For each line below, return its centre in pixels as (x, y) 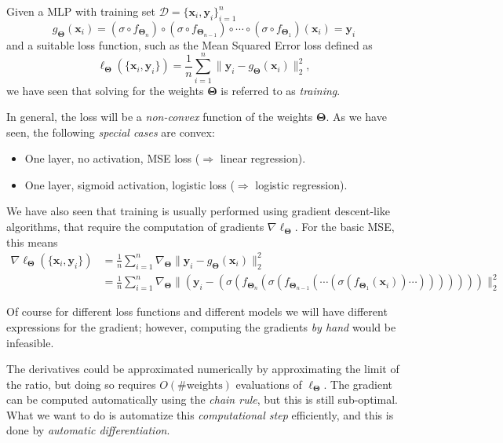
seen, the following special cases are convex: (111, 132)
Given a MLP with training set (81, 11)
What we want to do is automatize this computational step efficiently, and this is (200, 414)
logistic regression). (301, 184)
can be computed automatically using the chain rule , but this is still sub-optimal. (202, 399)
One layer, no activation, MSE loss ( (112, 158)
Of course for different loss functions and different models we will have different (197, 311)
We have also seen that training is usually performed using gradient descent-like (199, 211)
